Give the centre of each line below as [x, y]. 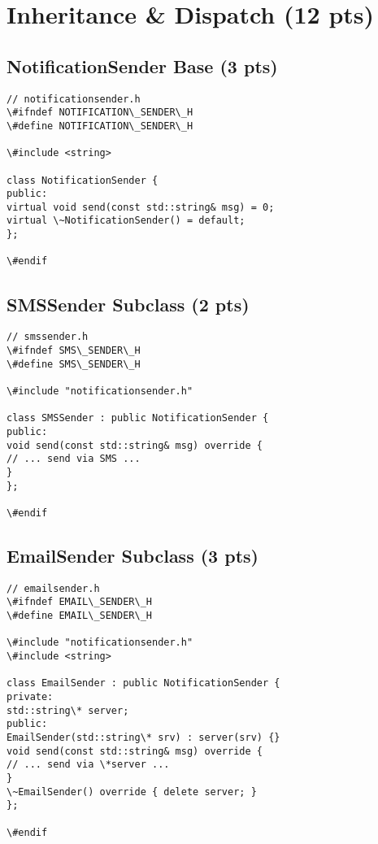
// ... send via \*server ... [88, 765]
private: [30, 696]
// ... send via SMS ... [74, 459]
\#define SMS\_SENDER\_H [74, 364]
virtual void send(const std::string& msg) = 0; [141, 207]
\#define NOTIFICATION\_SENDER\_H [100, 126]
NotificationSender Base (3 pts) [142, 65]
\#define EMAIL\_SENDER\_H [79, 616]
